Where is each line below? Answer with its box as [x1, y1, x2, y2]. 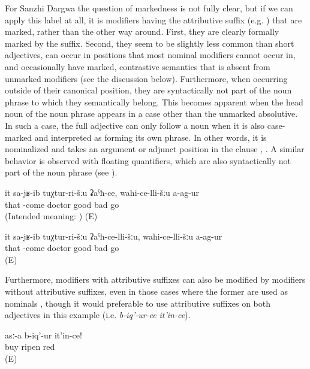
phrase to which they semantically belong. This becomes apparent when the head [5, 95, 303, 108]
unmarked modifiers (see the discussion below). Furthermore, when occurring [5, 72, 288, 84]
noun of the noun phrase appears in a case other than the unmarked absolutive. [5, 107, 298, 120]
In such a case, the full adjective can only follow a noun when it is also [5, 119, 265, 131]
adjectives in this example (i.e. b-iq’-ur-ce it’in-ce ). [5, 308, 191, 321]
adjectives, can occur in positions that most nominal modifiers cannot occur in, [5, 49, 296, 61]
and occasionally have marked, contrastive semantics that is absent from [5, 60, 270, 72]
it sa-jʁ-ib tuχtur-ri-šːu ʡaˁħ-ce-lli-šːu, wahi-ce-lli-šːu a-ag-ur [5, 229, 222, 242]
